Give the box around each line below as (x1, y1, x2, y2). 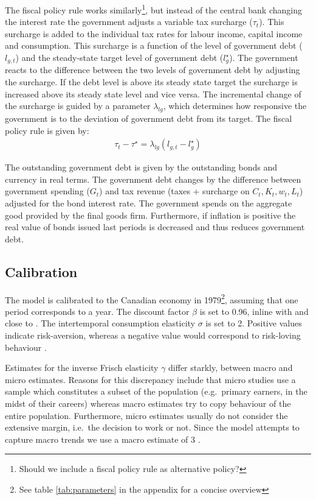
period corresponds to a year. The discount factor (5, 305, 190, 317)
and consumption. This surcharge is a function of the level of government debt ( (5, 39, 303, 52)
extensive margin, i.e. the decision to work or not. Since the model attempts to (5, 421, 300, 434)
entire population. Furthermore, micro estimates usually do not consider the (5, 409, 288, 421)
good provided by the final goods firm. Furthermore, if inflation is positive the (5, 208, 296, 221)
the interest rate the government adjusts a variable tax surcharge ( (5, 15, 253, 28)
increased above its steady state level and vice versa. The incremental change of (5, 87, 301, 100)
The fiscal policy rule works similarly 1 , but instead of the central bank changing (5, 2, 302, 16)
